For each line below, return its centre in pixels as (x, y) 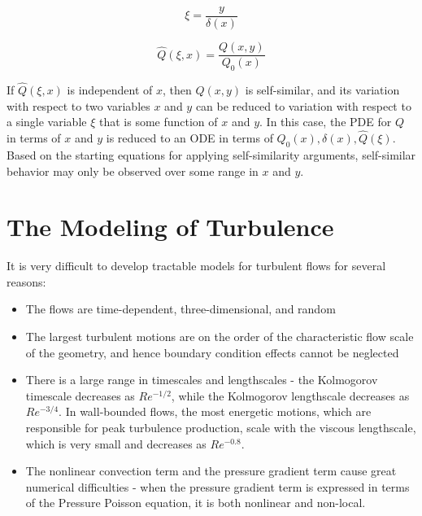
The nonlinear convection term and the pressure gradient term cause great (211, 471)
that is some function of (158, 122)
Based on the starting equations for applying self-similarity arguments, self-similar (211, 154)
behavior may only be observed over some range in (133, 171)
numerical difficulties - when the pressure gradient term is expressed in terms (218, 486)
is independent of (110, 90)
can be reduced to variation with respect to (303, 105)
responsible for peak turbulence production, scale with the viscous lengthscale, (221, 427)
